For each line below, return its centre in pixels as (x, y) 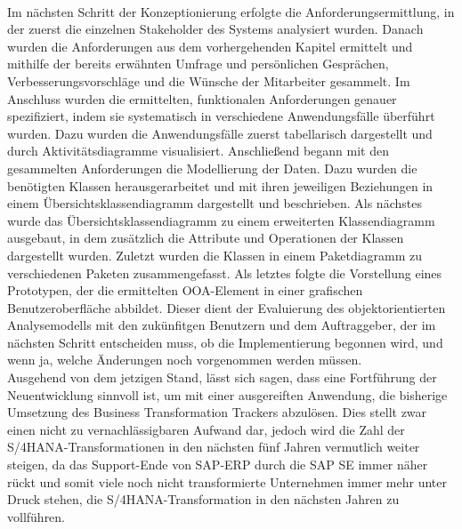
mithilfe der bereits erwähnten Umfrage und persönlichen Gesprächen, (198, 64)
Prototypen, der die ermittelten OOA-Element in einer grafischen (185, 290)
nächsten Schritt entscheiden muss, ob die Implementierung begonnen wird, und (225, 342)
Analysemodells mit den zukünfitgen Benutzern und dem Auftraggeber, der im (222, 325)
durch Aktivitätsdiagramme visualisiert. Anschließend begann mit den (199, 151)
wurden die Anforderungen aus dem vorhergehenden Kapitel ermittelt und (210, 46)
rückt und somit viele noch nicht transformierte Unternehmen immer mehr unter (227, 481)
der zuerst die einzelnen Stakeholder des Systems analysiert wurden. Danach (215, 29)
